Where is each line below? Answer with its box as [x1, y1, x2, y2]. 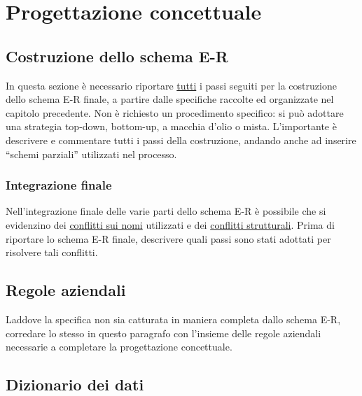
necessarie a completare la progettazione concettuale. [6, 339, 232, 354]
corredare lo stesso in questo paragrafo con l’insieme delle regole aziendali [6, 325, 321, 340]
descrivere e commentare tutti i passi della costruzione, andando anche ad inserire [6, 132, 356, 147]
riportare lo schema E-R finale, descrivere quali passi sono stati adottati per [6, 231, 331, 246]
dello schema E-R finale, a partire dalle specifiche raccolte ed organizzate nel [6, 92, 334, 106]
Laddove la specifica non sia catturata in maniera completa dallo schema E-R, [6, 311, 341, 326]
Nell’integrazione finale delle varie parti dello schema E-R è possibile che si [6, 204, 326, 218]
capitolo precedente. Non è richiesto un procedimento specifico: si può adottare [6, 105, 344, 120]
